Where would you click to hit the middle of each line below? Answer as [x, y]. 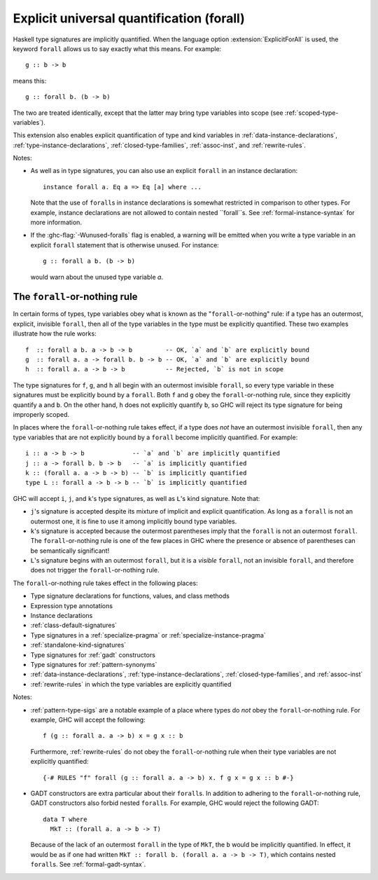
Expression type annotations [72, 605]
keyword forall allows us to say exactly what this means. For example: [117, 48]
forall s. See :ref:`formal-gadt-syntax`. [88, 865]
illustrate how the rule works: [55, 334]
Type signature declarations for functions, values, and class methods [130, 596]
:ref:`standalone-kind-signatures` [78, 645]
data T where [65, 819]
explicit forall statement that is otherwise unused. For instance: [125, 245]
